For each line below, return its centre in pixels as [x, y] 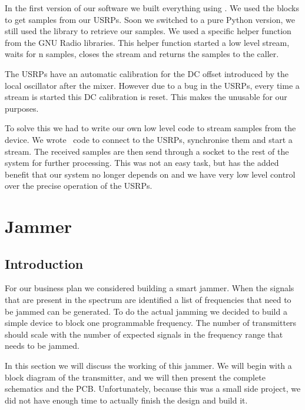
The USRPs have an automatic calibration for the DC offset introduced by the [147, 73]
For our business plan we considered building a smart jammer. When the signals [150, 288]
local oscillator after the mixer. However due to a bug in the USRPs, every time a [152, 85]
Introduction [44, 263]
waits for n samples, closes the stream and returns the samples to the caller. [142, 54]
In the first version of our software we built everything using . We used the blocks [152, 8]
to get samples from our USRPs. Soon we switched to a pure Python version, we [150, 19]
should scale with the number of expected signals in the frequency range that [144, 334]
